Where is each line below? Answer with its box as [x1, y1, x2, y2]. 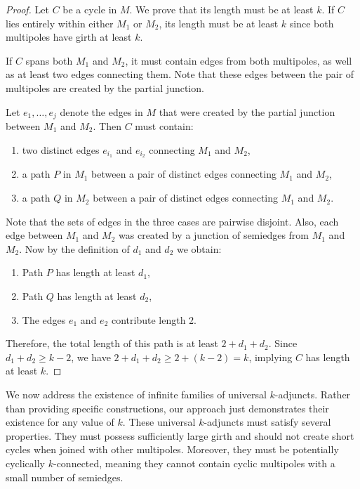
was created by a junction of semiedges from [119, 228, 309, 242]
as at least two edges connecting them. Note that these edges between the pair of [6, 67, 354, 81]
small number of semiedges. [6, 469, 124, 484]
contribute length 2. [111, 312, 196, 327]
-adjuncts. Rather [274, 387, 351, 401]
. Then [93, 119, 121, 133]
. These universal [122, 415, 196, 429]
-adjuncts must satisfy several [204, 415, 331, 429]
